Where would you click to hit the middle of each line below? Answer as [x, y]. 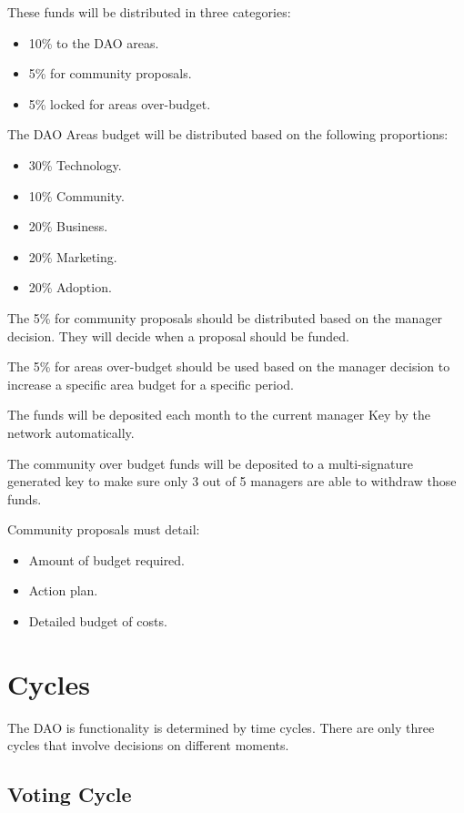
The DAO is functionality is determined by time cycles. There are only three [221, 727]
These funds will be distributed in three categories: [149, 12]
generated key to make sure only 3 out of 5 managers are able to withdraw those [232, 481]
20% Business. [68, 226]
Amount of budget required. [107, 559]
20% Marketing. [73, 256]
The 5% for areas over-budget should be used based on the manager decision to [229, 366]
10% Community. [76, 195]
